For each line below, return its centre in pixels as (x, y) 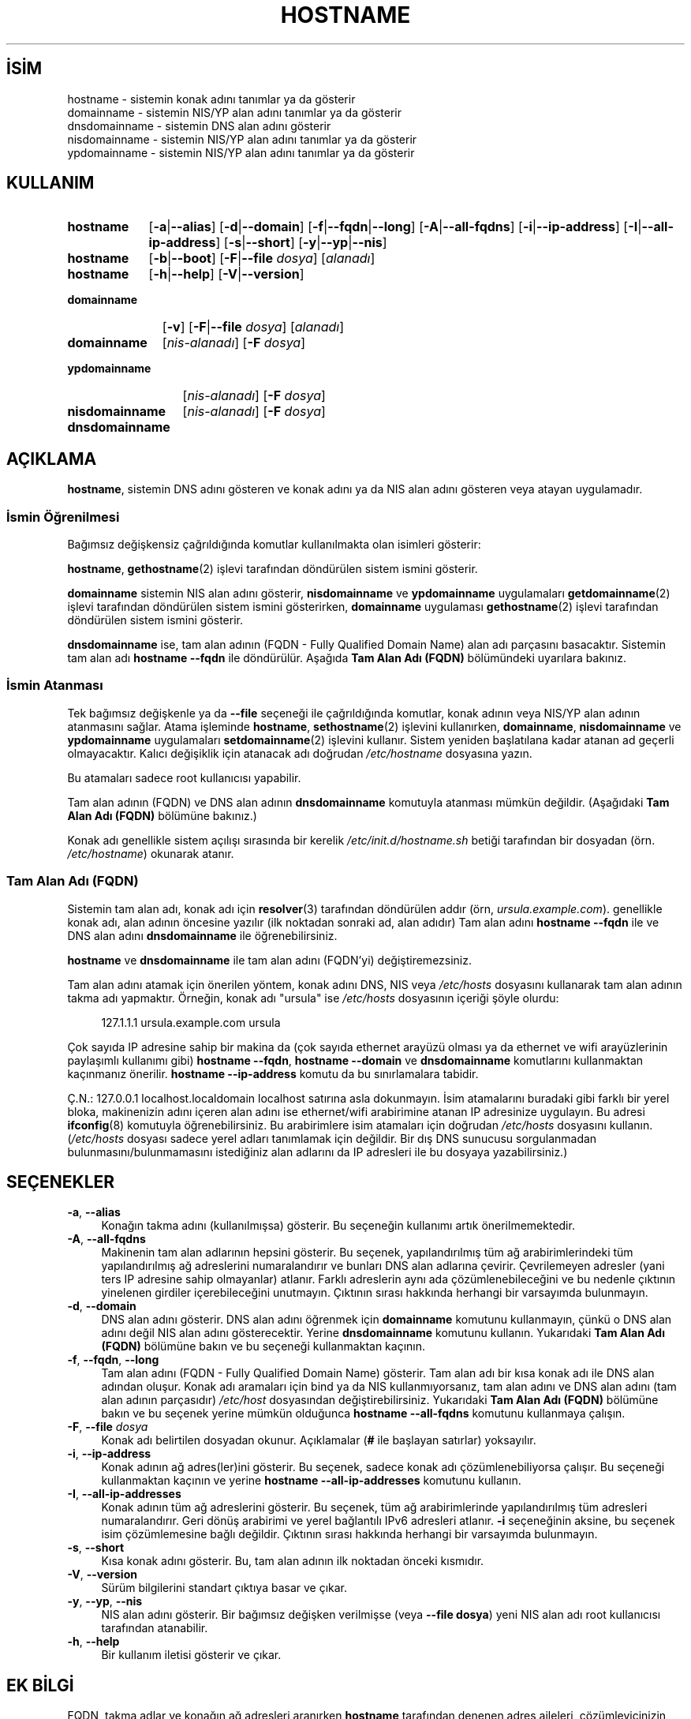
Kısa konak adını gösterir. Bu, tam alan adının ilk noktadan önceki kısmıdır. (293, 1561)
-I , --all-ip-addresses (124, 1494)
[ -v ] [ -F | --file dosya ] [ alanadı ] (253, 327)
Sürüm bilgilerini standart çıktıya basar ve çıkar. (224, 1588)
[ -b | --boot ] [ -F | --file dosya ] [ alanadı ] (262, 258)
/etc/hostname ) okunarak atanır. (151, 853)
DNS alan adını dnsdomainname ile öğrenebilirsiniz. (202, 935)
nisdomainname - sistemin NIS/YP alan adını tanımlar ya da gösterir (242, 139)
